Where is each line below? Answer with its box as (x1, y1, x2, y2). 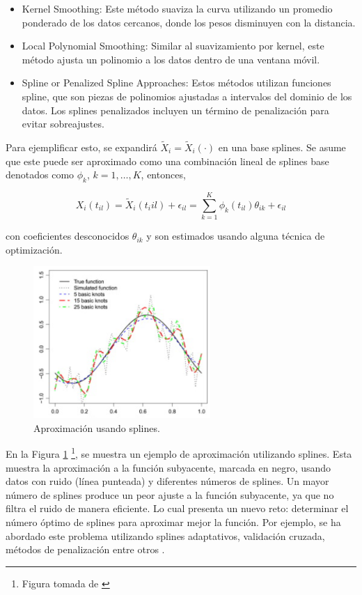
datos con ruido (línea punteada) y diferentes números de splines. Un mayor (6, 474, 329, 488)
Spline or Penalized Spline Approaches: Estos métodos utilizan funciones (22, 75, 331, 90)
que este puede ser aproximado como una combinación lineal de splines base (6, 153, 329, 168)
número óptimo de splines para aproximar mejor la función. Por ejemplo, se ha (6, 515, 341, 529)
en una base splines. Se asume (218, 139, 346, 154)
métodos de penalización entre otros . (6, 542, 165, 557)
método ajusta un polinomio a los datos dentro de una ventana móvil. (22, 52, 320, 66)
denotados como (6, 167, 74, 182)
